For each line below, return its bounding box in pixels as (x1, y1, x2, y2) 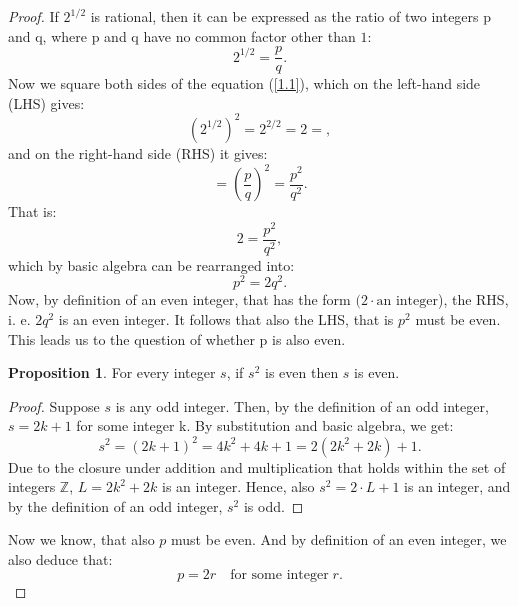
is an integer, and (404, 476, 511, 497)
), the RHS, (437, 289, 509, 310)
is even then (264, 362, 339, 383)
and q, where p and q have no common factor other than (8, 25, 356, 46)
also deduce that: (8, 548, 113, 569)
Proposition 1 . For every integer (8, 362, 216, 383)
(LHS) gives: (8, 92, 85, 113)
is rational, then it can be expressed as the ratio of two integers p (90, 6, 492, 26)
